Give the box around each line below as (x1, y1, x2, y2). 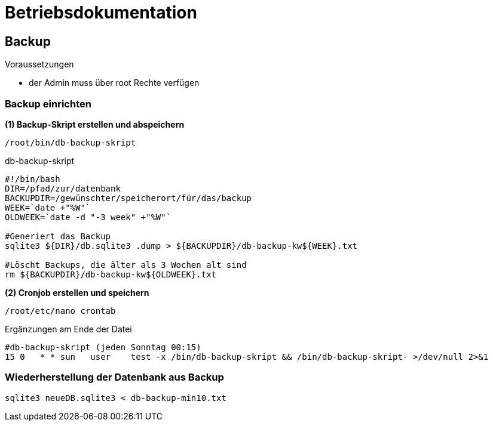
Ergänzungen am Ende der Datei (5, 323, 132, 334)
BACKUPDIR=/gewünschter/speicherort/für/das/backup (5, 193, 252, 203)
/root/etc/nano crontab (5, 305, 116, 316)
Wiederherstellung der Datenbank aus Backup (5, 371, 224, 384)
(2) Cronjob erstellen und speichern (5, 287, 149, 298)
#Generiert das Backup (5, 231, 111, 241)
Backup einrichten (5, 97, 91, 110)
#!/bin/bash (5, 174, 60, 184)
